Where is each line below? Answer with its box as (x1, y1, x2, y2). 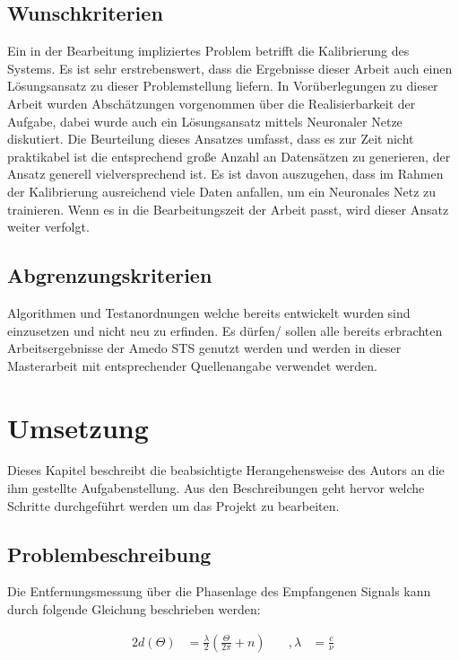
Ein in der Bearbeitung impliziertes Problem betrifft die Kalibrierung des (7, 41, 410, 60)
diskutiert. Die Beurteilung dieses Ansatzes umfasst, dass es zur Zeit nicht (7, 129, 414, 148)
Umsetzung (7, 409, 149, 445)
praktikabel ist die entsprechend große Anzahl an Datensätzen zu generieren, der (7, 146, 451, 165)
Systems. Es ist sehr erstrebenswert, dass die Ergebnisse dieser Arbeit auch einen (7, 58, 453, 77)
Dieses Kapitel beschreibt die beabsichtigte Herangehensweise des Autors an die (7, 461, 445, 480)
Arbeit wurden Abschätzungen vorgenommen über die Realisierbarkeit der (7, 93, 416, 112)
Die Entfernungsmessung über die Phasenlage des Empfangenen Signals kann (7, 582, 431, 601)
